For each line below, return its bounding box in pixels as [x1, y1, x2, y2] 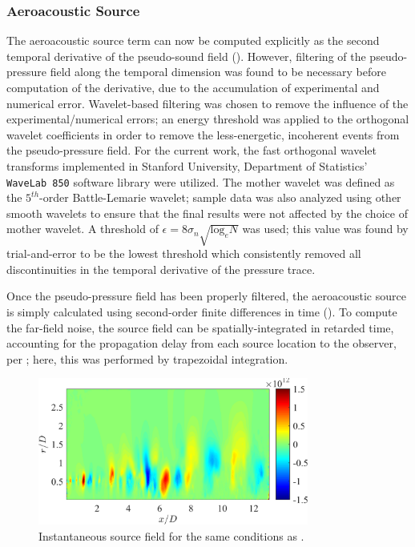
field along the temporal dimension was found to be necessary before [50, 63, 386, 80]
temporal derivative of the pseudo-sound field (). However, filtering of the [6, 47, 366, 64]
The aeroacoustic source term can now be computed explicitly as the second [6, 32, 380, 49]
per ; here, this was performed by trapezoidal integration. [6, 350, 288, 367]
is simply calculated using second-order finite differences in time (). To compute [6, 303, 397, 320]
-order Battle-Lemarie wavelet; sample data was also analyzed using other [39, 189, 401, 206]
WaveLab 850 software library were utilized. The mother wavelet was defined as [6, 173, 395, 190]
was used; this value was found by [242, 220, 409, 237]
